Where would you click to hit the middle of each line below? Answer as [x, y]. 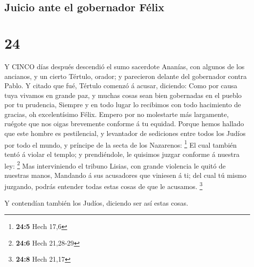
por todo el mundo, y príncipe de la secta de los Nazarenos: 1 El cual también [121, 144]
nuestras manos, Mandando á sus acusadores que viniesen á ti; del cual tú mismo [126, 175]
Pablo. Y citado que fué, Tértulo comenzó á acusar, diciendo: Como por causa [121, 86]
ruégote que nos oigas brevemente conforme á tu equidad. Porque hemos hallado [124, 124]
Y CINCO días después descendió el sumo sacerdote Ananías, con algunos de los [125, 66]
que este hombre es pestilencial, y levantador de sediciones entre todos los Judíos [125, 133]
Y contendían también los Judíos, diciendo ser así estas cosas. [96, 202]
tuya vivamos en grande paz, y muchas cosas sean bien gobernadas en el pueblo [123, 95]
